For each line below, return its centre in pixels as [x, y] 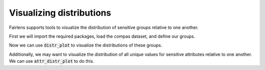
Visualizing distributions [60, 13]
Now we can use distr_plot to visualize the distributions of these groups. [86, 45]
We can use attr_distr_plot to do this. [52, 61]
